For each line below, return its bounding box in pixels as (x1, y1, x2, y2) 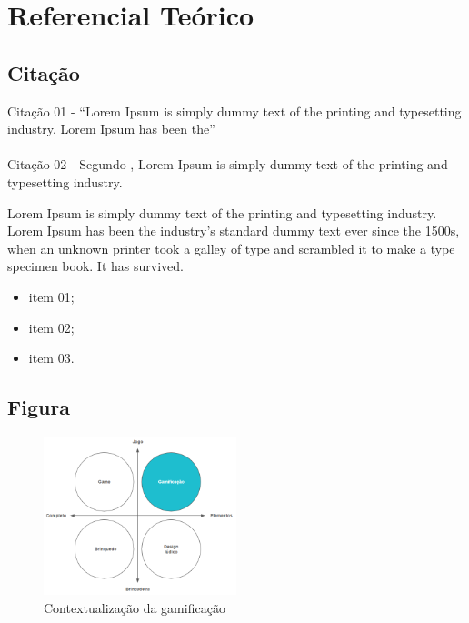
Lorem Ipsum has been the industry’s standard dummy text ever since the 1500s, (7, 221, 460, 240)
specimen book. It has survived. (7, 256, 184, 276)
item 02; (28, 317, 75, 337)
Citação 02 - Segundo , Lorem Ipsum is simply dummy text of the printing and (7, 155, 448, 174)
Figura (7, 393, 71, 421)
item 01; (28, 286, 75, 306)
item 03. (28, 348, 75, 367)
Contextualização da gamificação (44, 598, 225, 618)
